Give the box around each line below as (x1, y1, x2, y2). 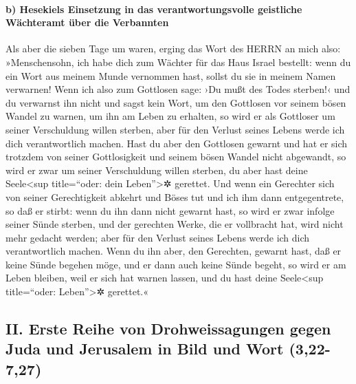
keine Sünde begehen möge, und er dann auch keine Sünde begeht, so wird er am (5, 257, 346, 271)
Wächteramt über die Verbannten (5, 15, 169, 30)
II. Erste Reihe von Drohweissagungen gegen (5, 318, 331, 339)
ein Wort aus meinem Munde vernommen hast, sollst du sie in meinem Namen (5, 68, 336, 83)
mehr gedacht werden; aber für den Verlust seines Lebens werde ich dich (5, 230, 310, 244)
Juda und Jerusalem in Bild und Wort (5, 338, 284, 359)
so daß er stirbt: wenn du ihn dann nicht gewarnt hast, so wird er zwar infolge (5, 203, 335, 217)
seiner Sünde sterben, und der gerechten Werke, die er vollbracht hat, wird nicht (5, 217, 344, 231)
